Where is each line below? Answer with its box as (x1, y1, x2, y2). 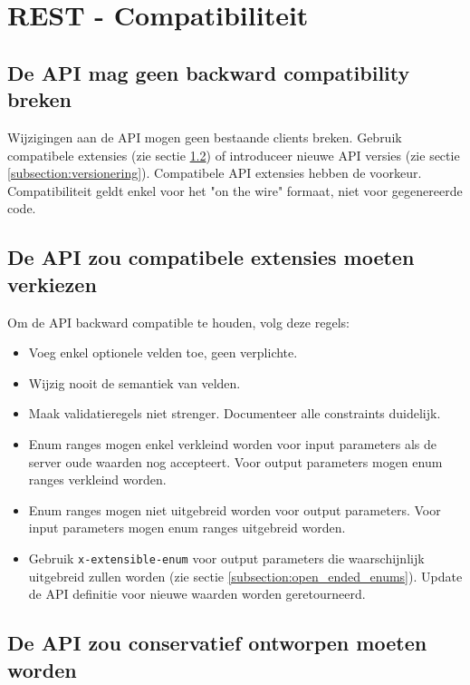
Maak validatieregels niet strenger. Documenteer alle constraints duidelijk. (28, 404, 441, 423)
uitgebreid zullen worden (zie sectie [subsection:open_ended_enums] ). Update (28, 566, 463, 585)
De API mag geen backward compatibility (7, 58, 410, 86)
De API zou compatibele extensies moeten (7, 243, 415, 271)
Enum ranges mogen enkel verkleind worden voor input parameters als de (28, 434, 437, 453)
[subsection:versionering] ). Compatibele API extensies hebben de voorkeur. (7, 163, 422, 182)
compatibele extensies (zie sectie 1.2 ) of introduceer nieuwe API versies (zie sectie (7, 145, 460, 164)
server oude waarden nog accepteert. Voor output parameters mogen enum (28, 452, 443, 471)
